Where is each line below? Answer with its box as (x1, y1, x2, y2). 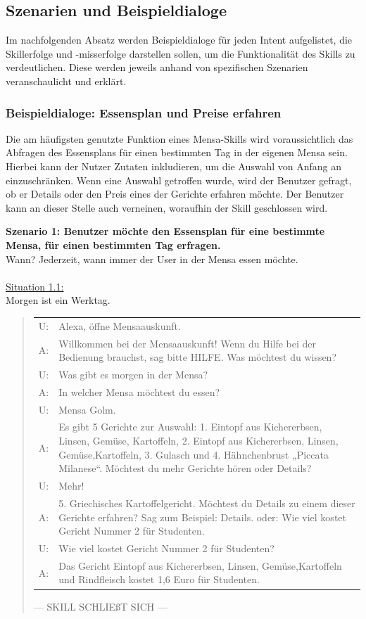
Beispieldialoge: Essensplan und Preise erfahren (6, 103, 282, 121)
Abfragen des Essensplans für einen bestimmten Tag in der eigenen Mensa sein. (6, 145, 348, 160)
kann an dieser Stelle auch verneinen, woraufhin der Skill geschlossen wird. (6, 200, 328, 215)
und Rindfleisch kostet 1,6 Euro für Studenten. (58, 572, 260, 587)
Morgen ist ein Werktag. (6, 293, 111, 307)
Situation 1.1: (6, 279, 64, 293)
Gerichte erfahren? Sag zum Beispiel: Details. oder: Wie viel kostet (58, 509, 346, 524)
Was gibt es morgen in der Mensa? (58, 366, 208, 381)
